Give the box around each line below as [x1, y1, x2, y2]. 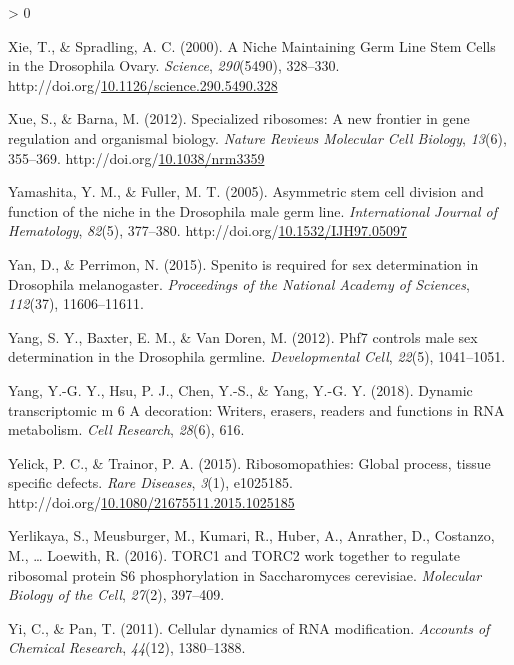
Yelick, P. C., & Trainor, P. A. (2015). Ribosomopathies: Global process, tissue [8, 452, 491, 473]
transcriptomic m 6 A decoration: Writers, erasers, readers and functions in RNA [8, 399, 505, 420]
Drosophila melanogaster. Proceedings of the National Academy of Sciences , [8, 273, 470, 294]
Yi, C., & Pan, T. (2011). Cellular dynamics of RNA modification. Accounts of [8, 617, 490, 638]
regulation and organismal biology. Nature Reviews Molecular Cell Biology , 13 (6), [8, 127, 507, 148]
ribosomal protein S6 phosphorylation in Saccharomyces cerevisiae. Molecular [8, 564, 482, 585]
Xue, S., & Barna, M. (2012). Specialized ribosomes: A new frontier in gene [8, 108, 470, 129]
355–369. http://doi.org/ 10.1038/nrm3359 [8, 147, 265, 168]
